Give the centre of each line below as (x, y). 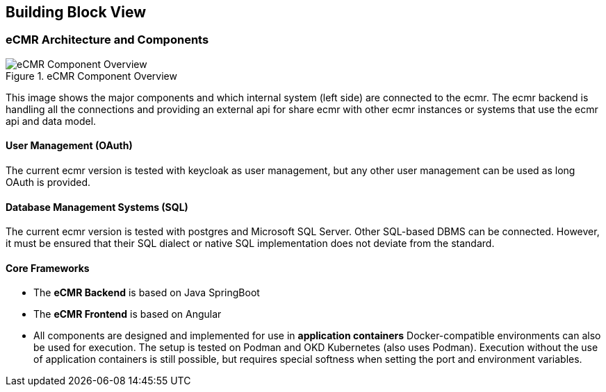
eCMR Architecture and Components (107, 40)
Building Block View (76, 12)
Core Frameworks (48, 268)
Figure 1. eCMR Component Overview (91, 76)
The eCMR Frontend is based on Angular (128, 314)
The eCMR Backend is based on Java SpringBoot (147, 293)
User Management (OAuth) (69, 146)
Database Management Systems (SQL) (97, 207)
